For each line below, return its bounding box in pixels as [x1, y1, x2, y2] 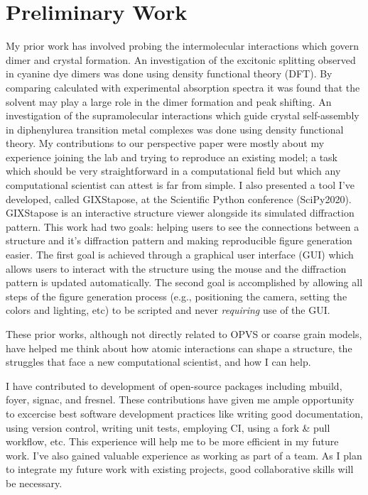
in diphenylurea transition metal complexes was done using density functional [6, 121, 344, 136]
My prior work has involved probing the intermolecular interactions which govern [6, 38, 359, 53]
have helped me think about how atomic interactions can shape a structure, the [6, 340, 352, 355]
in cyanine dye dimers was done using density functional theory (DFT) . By [6, 66, 332, 81]
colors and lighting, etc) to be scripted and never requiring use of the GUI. [6, 303, 330, 317]
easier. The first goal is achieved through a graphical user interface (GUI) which [6, 247, 354, 262]
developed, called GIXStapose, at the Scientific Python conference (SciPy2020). [6, 191, 352, 206]
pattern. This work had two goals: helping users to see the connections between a [6, 219, 359, 234]
